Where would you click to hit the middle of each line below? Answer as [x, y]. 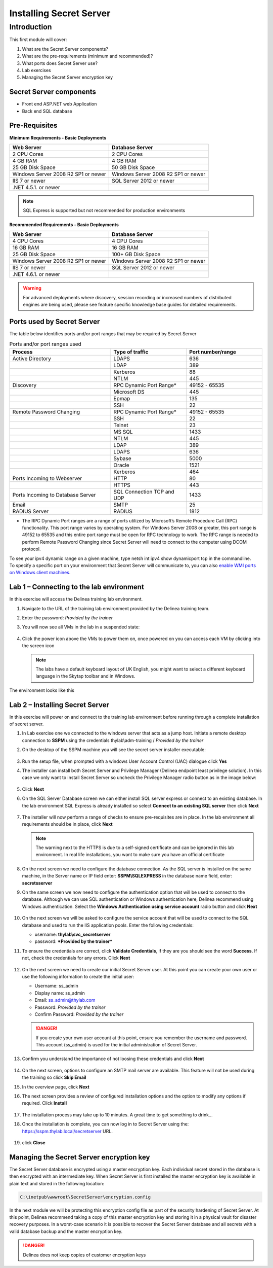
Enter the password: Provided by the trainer [67, 618]
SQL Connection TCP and [144, 491]
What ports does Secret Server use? [60, 63]
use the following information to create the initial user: [78, 976]
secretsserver [37, 883]
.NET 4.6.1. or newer [36, 274]
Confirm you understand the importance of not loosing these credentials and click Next [113, 1059]
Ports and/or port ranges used [45, 344]
